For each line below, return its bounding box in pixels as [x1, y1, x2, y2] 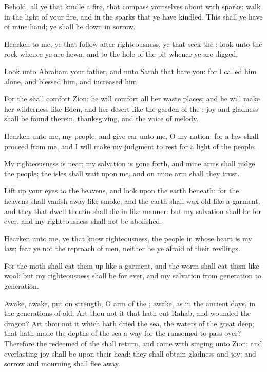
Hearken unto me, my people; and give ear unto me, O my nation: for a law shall [4, 130, 259, 141]
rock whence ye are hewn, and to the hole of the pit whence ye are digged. [4, 48, 238, 59]
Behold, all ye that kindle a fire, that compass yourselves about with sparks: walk [4, 1, 261, 11]
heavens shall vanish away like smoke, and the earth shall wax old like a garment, [4, 195, 260, 206]
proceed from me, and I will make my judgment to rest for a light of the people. [4, 140, 256, 151]
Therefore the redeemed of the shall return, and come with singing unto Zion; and [4, 338, 262, 349]
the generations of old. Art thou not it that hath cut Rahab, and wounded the [4, 308, 251, 318]
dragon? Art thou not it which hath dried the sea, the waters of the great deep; [4, 317, 254, 328]
